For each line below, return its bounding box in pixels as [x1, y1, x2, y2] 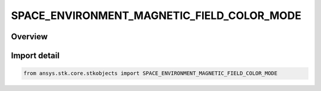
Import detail [11, 51, 59, 61]
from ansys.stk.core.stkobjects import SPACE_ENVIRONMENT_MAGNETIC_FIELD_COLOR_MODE [23, 70, 278, 77]
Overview [11, 32, 48, 42]
